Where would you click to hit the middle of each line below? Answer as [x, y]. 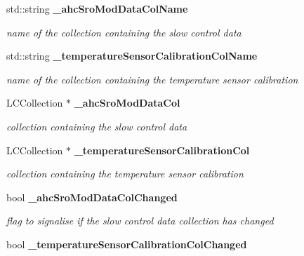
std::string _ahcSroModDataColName [97, 8]
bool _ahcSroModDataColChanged [92, 197]
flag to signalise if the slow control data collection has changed [140, 221]
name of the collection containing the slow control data [124, 32]
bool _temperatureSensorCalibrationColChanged [127, 244]
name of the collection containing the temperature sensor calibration [152, 79]
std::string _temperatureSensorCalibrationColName [132, 56]
